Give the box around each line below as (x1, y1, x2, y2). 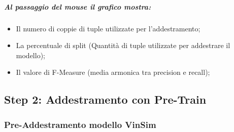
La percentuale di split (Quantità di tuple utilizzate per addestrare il (16, 40, 230, 51)
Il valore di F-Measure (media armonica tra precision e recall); (16, 67, 210, 77)
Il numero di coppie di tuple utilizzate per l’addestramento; (16, 23, 200, 33)
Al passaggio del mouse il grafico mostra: (4, 1, 151, 12)
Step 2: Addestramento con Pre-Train (4, 92, 207, 107)
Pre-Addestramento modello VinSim (4, 118, 156, 130)
